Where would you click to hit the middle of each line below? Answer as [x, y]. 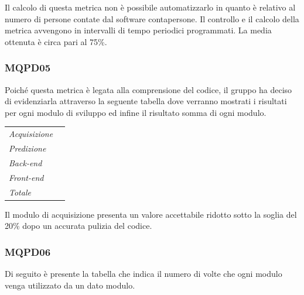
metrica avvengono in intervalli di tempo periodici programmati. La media [138, 30]
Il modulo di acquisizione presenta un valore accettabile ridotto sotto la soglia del [151, 214]
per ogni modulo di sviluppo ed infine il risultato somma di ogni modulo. [136, 112]
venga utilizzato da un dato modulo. [70, 285]
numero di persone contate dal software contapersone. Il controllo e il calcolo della [152, 18]
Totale [20, 192]
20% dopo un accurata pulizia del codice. [78, 226]
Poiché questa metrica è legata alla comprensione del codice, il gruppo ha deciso [148, 89]
